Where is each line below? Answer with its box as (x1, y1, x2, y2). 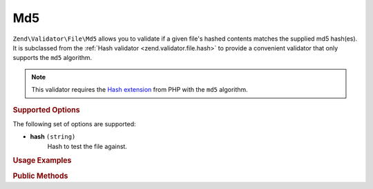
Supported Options (12, 105, 80, 115)
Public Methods (12, 171, 68, 181)
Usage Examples (12, 156, 72, 166)
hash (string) (30, 132, 76, 141)
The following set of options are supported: (12, 119, 136, 128)
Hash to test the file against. (47, 142, 128, 150)
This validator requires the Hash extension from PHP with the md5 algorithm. (31, 86, 248, 94)
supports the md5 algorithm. (12, 54, 93, 62)
